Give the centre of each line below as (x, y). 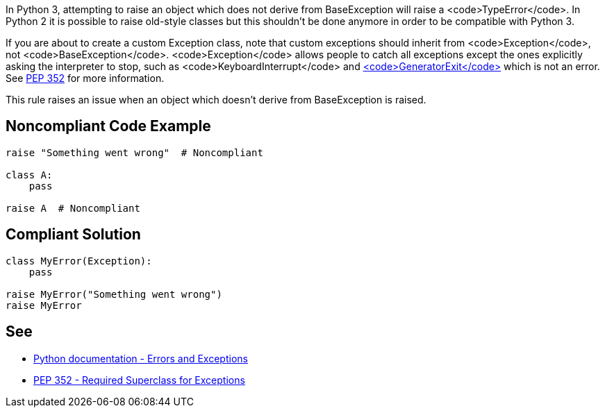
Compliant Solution (73, 235)
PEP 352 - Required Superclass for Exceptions (139, 380)
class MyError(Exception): (79, 261)
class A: (29, 175)
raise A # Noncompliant (73, 208)
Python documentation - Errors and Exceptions (141, 358)
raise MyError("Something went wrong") (114, 294)
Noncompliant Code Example (108, 126)
